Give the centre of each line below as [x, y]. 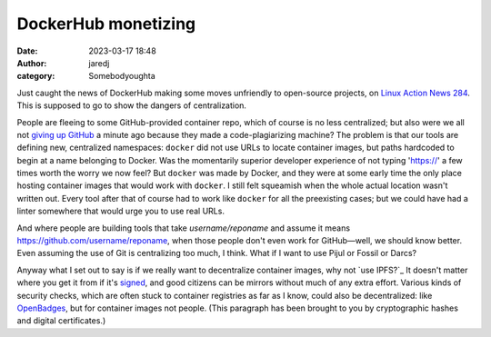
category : [36, 76]
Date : [27, 51]
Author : [32, 63]
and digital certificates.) [61, 321]
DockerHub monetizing [106, 24]
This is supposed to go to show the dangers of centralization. [132, 105]
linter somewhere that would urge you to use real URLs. [120, 211]
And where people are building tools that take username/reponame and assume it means [183, 228]
